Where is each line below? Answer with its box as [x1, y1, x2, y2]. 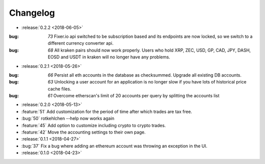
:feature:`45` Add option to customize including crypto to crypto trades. [21, 122, 166, 128]
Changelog [9, 7, 55, 18]
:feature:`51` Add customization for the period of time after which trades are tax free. [21, 109, 192, 114]
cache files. [48, 86, 71, 92]
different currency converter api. [48, 40, 114, 46]
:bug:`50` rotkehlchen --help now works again [21, 115, 115, 121]
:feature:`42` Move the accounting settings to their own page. [21, 129, 146, 135]
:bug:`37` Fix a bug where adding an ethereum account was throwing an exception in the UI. [21, 143, 208, 149]
